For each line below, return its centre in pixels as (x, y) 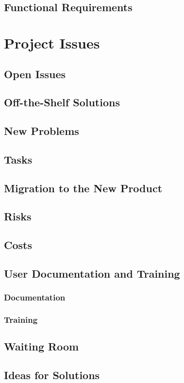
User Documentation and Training (92, 274)
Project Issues (52, 42)
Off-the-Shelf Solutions (62, 102)
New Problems (42, 131)
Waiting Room (42, 346)
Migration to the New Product (83, 188)
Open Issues (35, 74)
